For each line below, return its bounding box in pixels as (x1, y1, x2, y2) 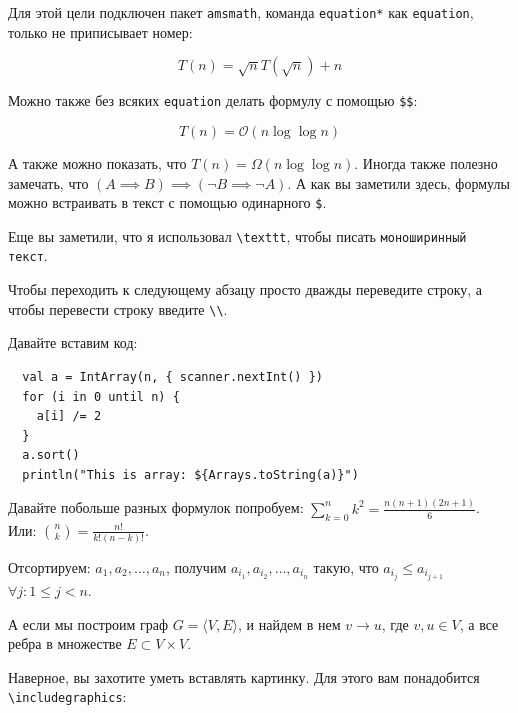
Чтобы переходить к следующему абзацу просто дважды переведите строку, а (8, 279, 483, 300)
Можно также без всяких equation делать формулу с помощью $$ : (8, 90, 418, 111)
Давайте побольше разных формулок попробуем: (8, 497, 304, 518)
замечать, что (8, 172, 89, 193)
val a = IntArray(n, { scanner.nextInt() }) (22, 369, 323, 384)
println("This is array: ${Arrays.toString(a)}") (22, 467, 359, 482)
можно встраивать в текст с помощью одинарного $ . (8, 192, 327, 213)
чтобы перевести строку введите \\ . (8, 298, 228, 319)
